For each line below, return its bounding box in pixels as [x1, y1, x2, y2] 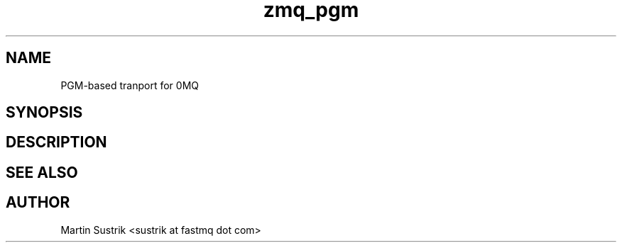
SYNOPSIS [6, 103, 83, 122]
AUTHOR [6, 193, 70, 212]
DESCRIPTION [6, 133, 107, 152]
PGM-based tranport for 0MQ [60, 79, 200, 91]
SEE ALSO [6, 163, 78, 181]
